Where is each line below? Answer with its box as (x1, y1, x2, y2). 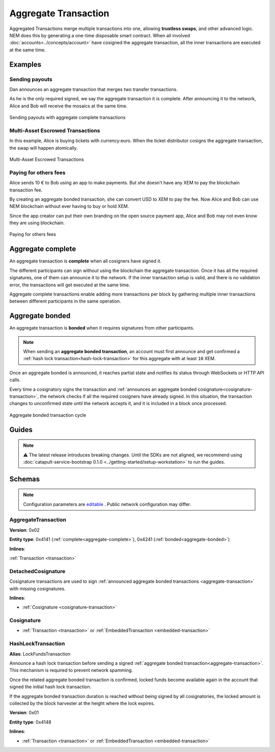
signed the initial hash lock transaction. (9, 684, 92, 690)
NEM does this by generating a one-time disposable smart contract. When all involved (9, 32, 190, 38)
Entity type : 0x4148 (9, 719, 51, 725)
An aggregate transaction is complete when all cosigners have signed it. (9, 258, 161, 264)
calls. (9, 377, 21, 383)
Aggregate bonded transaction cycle (9, 412, 87, 418)
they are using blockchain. (9, 220, 65, 226)
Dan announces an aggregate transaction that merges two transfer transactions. (9, 86, 178, 92)
